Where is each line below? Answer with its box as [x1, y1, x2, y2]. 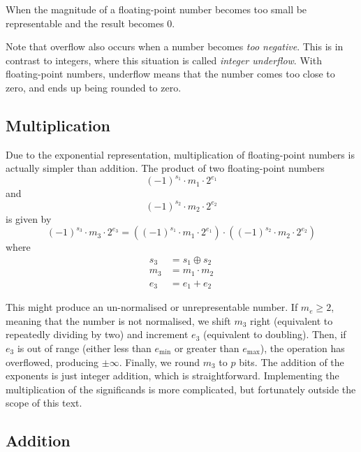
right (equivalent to [250, 313, 333, 328]
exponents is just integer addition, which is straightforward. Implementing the [6, 368, 339, 383]
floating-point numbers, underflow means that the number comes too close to [6, 66, 335, 81]
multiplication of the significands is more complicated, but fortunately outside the [6, 381, 356, 396]
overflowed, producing [6, 354, 99, 369]
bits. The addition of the [239, 354, 344, 369]
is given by [6, 211, 52, 226]
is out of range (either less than [17, 340, 152, 355]
